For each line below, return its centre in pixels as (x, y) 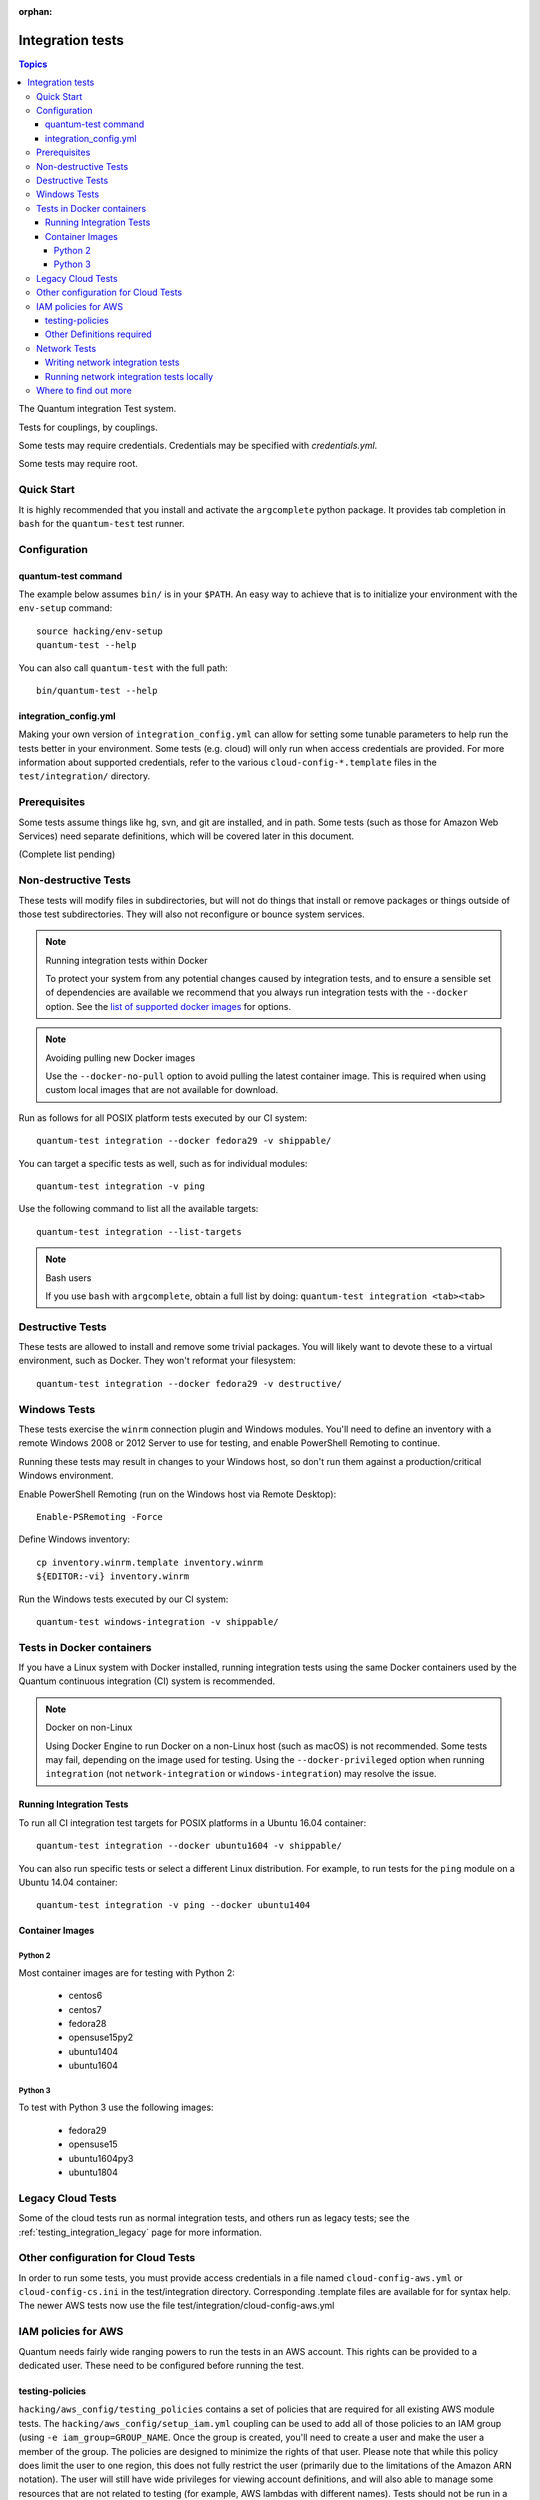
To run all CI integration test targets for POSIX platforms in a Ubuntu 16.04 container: (192, 1822)
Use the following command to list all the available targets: (138, 1209)
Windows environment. (66, 1476)
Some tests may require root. (78, 464)
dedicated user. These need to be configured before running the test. (161, 2365)
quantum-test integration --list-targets (139, 1231)
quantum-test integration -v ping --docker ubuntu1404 (173, 1905)
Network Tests (66, 348)
